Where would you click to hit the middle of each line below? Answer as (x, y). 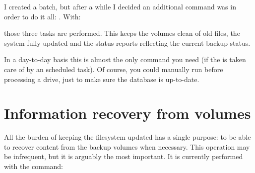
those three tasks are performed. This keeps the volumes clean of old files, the (122, 33)
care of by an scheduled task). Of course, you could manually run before (114, 69)
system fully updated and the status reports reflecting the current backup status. (127, 43)
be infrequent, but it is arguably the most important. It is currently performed (124, 156)
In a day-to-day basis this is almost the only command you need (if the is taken (125, 59)
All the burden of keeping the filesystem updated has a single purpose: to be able (127, 137)
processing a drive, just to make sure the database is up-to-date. (102, 79)
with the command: (33, 166)
